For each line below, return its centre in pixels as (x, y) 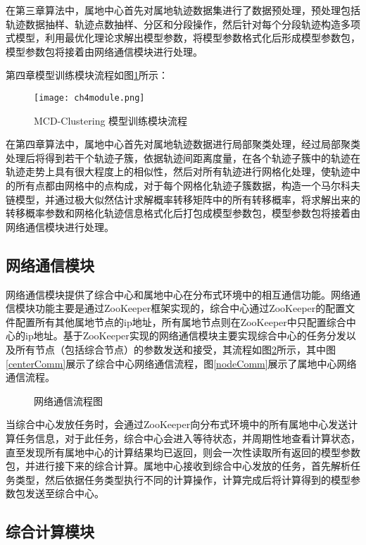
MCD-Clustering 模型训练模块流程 (111, 120)
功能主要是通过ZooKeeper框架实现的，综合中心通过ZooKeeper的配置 (190, 308)
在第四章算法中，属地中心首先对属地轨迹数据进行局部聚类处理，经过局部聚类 (183, 144)
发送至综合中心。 (64, 493)
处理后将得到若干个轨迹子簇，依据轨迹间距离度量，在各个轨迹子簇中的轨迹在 (183, 157)
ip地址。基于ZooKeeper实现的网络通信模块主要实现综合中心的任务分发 (185, 336)
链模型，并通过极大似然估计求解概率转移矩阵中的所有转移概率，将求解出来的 (183, 199)
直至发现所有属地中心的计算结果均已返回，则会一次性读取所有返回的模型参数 (183, 452)
